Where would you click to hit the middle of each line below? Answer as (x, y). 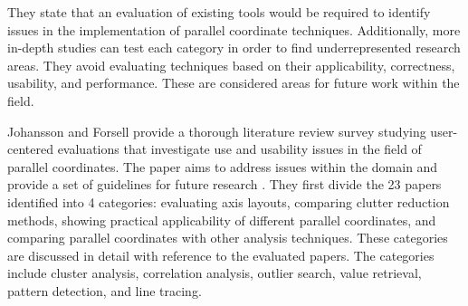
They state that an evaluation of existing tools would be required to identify (219, 12)
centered (30, 149)
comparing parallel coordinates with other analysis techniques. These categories (228, 238)
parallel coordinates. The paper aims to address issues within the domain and (223, 166)
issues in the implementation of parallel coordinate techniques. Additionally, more (234, 29)
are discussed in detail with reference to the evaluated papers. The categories (221, 255)
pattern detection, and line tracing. (105, 290)
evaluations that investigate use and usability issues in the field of (239, 149)
